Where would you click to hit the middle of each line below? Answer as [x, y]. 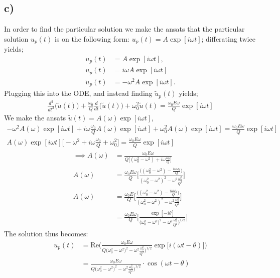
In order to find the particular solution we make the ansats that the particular [124, 29]
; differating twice [228, 38]
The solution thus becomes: [46, 234]
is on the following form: [92, 38]
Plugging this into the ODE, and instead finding [78, 93]
